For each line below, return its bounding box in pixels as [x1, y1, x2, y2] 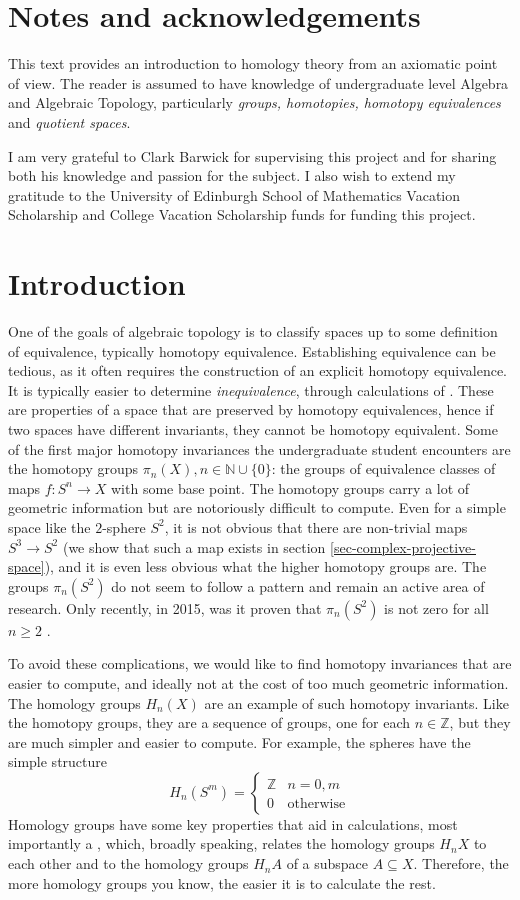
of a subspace [286, 853, 369, 874]
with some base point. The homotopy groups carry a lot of [110, 477, 470, 498]
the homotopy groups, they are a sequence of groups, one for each [8, 712, 411, 733]
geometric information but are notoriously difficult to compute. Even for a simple [8, 497, 506, 518]
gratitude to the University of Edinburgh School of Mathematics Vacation [8, 184, 461, 205]
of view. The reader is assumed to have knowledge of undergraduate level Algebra [8, 72, 509, 93]
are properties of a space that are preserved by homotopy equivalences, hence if [8, 399, 494, 420]
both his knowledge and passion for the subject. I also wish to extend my [8, 165, 456, 186]
